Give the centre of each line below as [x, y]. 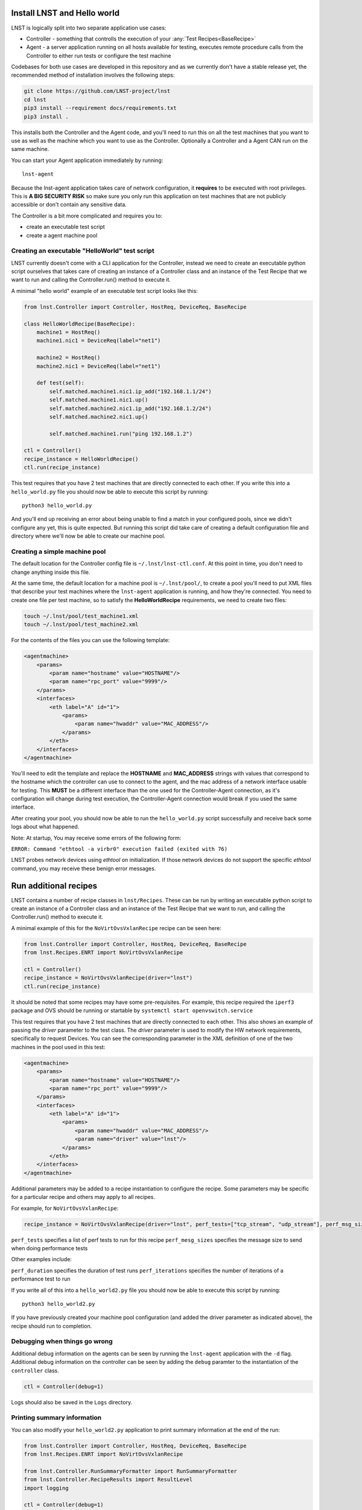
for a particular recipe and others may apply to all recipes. [83, 1197]
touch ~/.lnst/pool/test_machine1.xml [81, 616]
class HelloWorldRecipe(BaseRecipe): [80, 324]
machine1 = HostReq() [68, 332]
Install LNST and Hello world [65, 13]
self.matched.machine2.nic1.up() [99, 416]
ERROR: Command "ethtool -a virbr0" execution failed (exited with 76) [119, 849]
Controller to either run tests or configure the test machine [99, 56]
